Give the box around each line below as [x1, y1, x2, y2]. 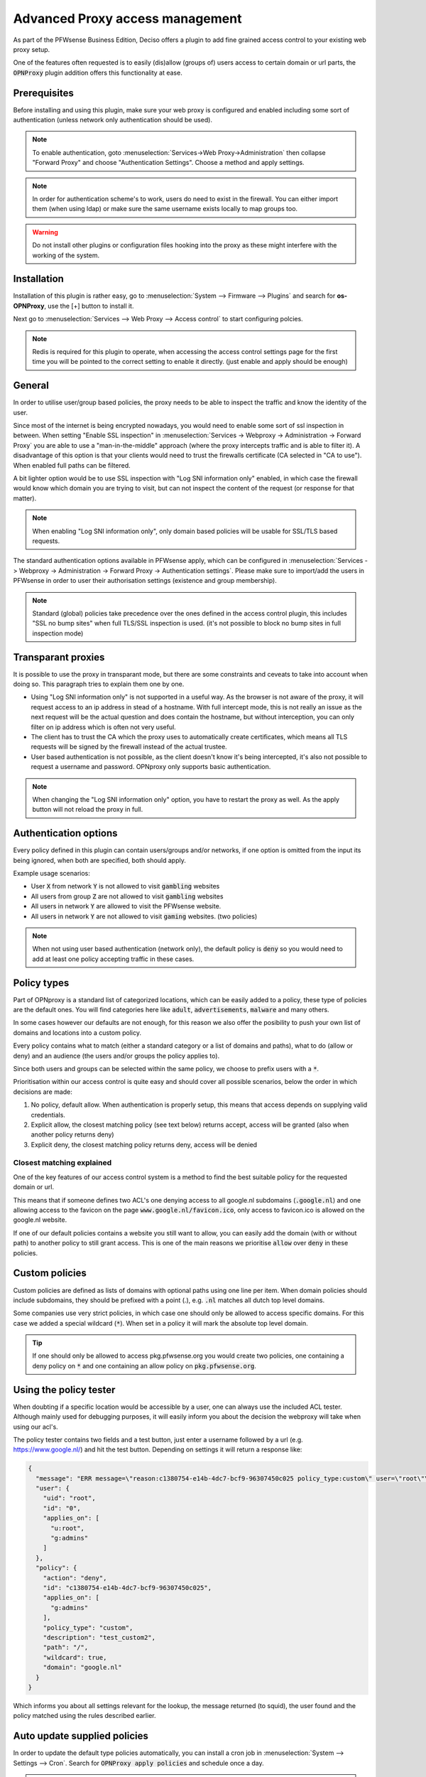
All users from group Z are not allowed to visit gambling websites [31, 892, 224, 901]
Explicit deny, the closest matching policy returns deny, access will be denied [31, 1140, 258, 1149]
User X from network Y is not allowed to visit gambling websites [31, 882, 220, 891]
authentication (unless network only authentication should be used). [13, 116, 213, 124]
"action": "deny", [43, 1574, 107, 1582]
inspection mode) [32, 629, 84, 638]
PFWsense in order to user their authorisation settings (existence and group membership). [13, 576, 277, 585]
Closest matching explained [13, 1158, 112, 1168]
